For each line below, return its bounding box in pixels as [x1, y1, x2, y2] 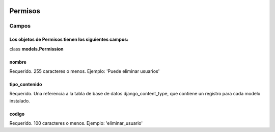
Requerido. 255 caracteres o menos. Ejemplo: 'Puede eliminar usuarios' [9, 68, 160, 74]
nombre [9, 59, 26, 65]
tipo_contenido [9, 81, 42, 87]
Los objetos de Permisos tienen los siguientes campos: [9, 36, 129, 43]
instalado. [9, 97, 30, 104]
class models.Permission [9, 46, 64, 52]
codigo [9, 111, 25, 117]
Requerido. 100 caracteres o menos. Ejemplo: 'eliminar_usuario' [9, 120, 143, 126]
